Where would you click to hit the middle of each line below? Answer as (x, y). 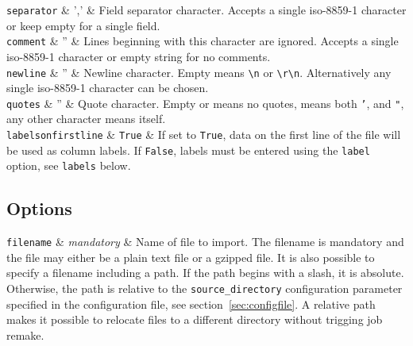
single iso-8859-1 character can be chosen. (108, 88)
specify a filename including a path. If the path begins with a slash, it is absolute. (205, 273)
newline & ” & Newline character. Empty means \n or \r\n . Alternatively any (199, 72)
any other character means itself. (86, 119)
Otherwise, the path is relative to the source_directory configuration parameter (205, 288)
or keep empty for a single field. (83, 25)
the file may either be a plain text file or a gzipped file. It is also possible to (191, 257)
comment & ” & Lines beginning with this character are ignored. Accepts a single (203, 41)
